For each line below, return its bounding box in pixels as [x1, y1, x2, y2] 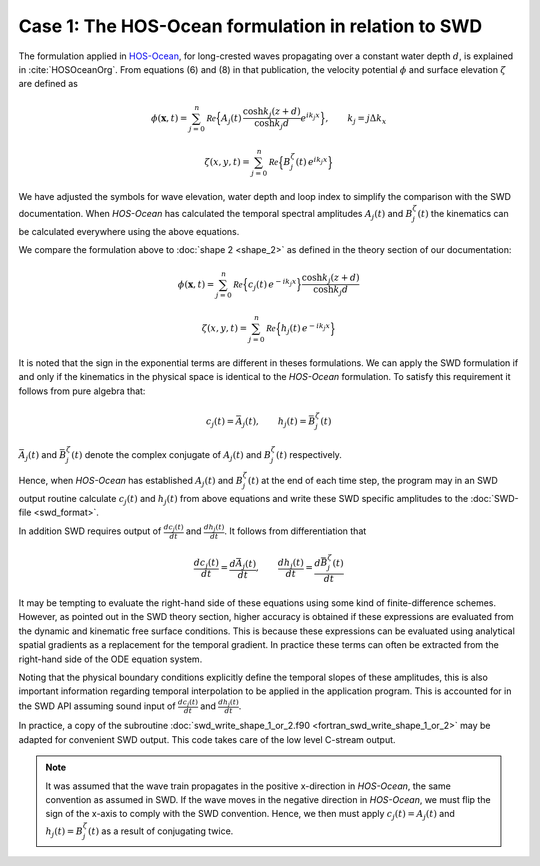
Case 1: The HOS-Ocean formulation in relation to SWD [18, 15, 483, 37]
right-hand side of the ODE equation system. [18, 653, 203, 665]
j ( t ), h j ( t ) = [242, 415, 307, 429]
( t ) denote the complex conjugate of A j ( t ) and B [71, 449, 272, 463]
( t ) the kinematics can [417, 208, 509, 220]
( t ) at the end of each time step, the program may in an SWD [247, 474, 499, 486]
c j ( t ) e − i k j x [248, 276, 297, 292]
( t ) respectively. [275, 449, 342, 461]
